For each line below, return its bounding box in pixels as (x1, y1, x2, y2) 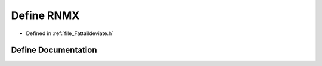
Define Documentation (11, 45, 97, 55)
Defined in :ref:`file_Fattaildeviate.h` (26, 30, 114, 37)
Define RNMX (11, 9, 80, 22)
